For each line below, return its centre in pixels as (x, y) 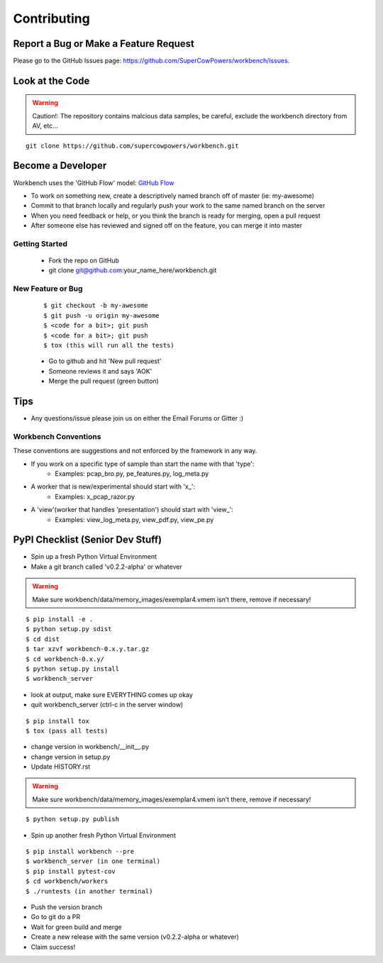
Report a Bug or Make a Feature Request (104, 44)
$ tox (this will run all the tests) (109, 345)
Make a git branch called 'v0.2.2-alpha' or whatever (106, 567)
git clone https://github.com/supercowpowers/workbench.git (132, 146)
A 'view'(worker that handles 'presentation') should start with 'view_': (132, 510)
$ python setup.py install (73, 669)
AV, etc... (45, 126)
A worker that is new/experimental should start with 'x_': (113, 486)
